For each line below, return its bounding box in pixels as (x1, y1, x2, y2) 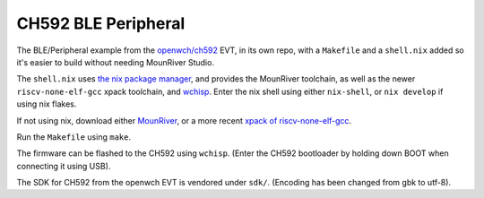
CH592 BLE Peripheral (16, 13, 186, 33)
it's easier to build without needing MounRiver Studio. (16, 56, 215, 67)
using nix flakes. (16, 99, 77, 109)
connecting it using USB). (16, 160, 111, 171)
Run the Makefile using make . (16, 131, 132, 142)
